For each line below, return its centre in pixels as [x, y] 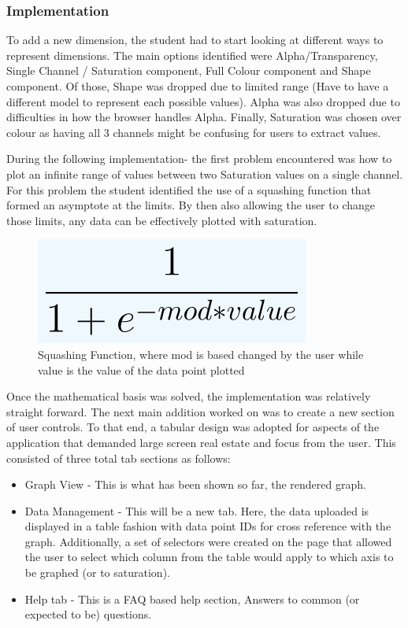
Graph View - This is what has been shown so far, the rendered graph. [195, 484]
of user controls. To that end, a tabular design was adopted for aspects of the [193, 427]
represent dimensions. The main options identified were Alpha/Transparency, [192, 55]
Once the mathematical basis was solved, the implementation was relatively [189, 396]
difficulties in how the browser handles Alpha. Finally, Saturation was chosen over [204, 117]
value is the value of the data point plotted [141, 369]
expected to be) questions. [88, 614]
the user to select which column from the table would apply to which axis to [209, 557]
